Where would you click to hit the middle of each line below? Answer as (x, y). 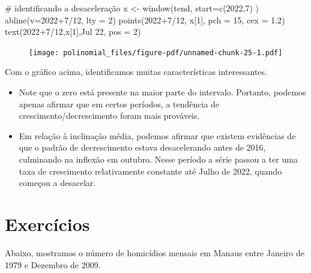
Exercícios (47, 223)
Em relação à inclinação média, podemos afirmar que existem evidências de (157, 135)
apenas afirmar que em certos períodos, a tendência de (119, 103)
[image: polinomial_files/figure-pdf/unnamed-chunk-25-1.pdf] (156, 52)
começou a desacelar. (57, 183)
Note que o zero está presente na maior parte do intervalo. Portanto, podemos (162, 92)
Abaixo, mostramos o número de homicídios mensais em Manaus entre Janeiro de (155, 252)
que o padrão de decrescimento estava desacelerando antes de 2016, (142, 147)
